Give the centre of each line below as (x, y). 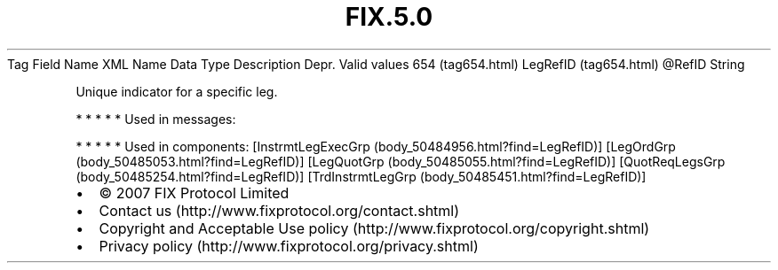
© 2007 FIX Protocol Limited (194, 193)
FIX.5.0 (389, 17)
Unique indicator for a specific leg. (177, 91)
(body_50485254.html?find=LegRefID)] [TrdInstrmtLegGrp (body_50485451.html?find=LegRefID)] (361, 176)
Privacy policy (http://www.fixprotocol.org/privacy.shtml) (289, 246)
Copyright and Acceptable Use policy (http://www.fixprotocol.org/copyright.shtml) (374, 228)
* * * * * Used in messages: (156, 119)
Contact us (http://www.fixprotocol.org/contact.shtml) (279, 210)
